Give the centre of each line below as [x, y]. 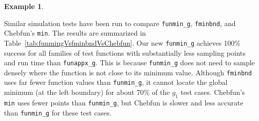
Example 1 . [24, 6]
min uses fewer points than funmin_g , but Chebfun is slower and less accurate [124, 102]
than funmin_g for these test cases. [58, 112]
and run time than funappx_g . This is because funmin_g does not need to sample [129, 63]
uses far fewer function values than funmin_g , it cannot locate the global [116, 82]
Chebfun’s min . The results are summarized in [75, 33]
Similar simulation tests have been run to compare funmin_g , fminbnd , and [120, 23]
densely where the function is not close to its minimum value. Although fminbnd [128, 72]
